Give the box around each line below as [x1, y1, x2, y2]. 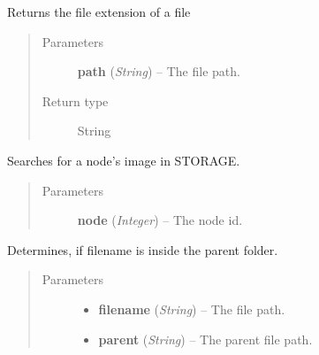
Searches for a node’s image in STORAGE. [7, 150, 240, 169]
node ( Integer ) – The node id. [77, 211, 243, 229]
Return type [42, 91, 109, 110]
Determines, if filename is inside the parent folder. [7, 240, 278, 259]
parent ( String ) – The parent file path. [98, 329, 313, 348]
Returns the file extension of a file [7, 3, 191, 20]
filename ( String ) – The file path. [98, 299, 285, 318]
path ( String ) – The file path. [77, 62, 240, 81]
